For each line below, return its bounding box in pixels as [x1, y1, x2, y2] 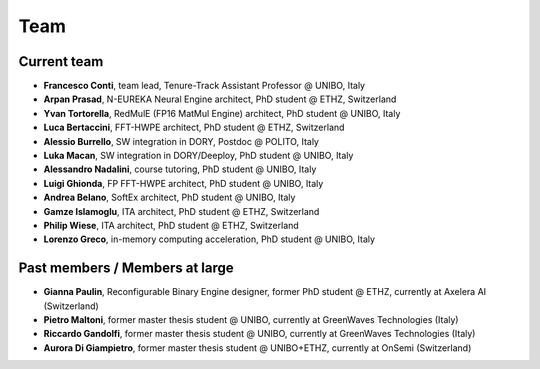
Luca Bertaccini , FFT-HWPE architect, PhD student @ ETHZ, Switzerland [43, 121, 345, 134]
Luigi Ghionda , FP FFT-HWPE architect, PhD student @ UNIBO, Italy [43, 177, 324, 189]
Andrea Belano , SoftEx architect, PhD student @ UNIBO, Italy [43, 191, 296, 204]
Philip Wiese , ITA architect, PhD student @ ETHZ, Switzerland [43, 219, 299, 231]
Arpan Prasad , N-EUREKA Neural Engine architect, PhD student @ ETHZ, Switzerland [43, 93, 397, 105]
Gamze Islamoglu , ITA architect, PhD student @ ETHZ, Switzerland [43, 205, 320, 217]
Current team [18, 53, 104, 70]
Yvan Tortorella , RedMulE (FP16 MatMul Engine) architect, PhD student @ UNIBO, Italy [43, 107, 401, 119]
